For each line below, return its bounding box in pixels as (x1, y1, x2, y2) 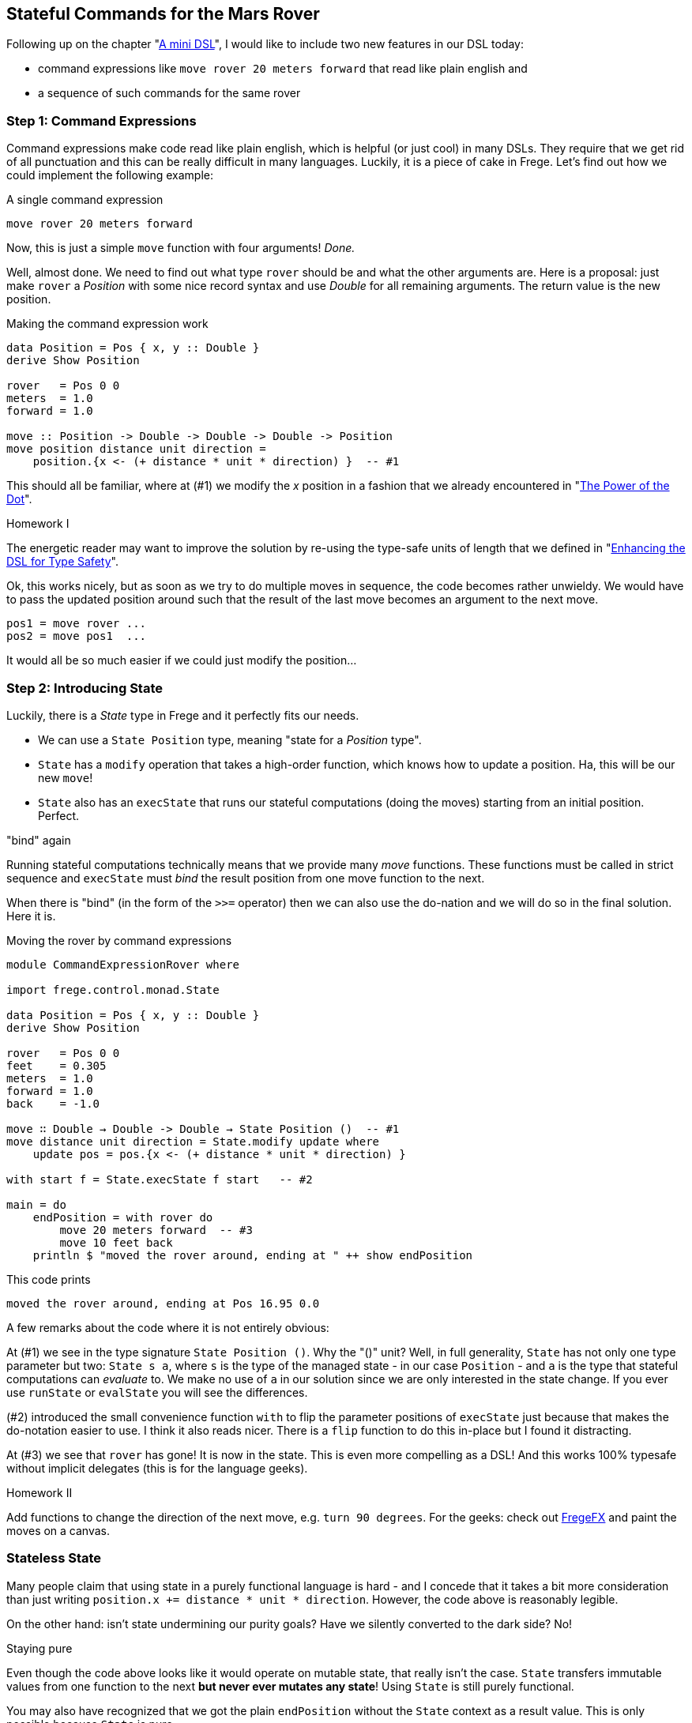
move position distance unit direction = (6, 442, 266, 456)
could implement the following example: (6, 168, 214, 182)
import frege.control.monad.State (6, 983, 220, 996)
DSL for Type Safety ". (6, 555, 118, 569)
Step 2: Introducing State (6, 679, 163, 696)
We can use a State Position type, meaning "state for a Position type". (38, 732, 422, 747)
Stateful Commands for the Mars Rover (6, 4, 320, 24)
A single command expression (6, 193, 164, 207)
